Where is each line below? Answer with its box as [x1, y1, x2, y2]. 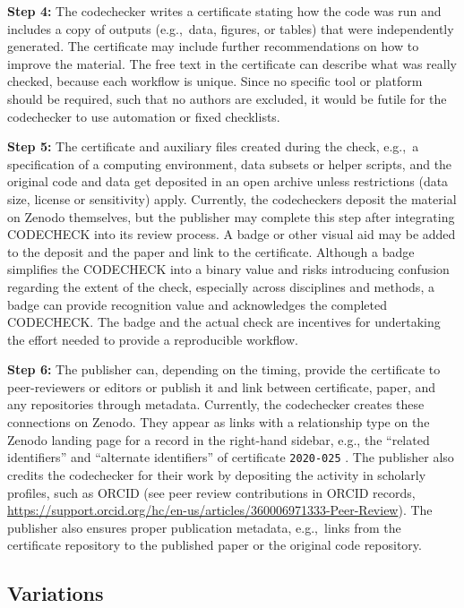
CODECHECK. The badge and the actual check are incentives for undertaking [7, 313, 441, 331]
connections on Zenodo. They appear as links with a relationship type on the [7, 413, 430, 432]
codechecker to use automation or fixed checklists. [7, 107, 280, 125]
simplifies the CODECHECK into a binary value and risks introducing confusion [7, 260, 450, 278]
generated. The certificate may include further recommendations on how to [7, 37, 419, 56]
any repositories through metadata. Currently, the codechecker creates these [7, 395, 425, 414]
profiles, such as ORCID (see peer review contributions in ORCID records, [7, 483, 416, 501]
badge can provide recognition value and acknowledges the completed [7, 295, 388, 313]
